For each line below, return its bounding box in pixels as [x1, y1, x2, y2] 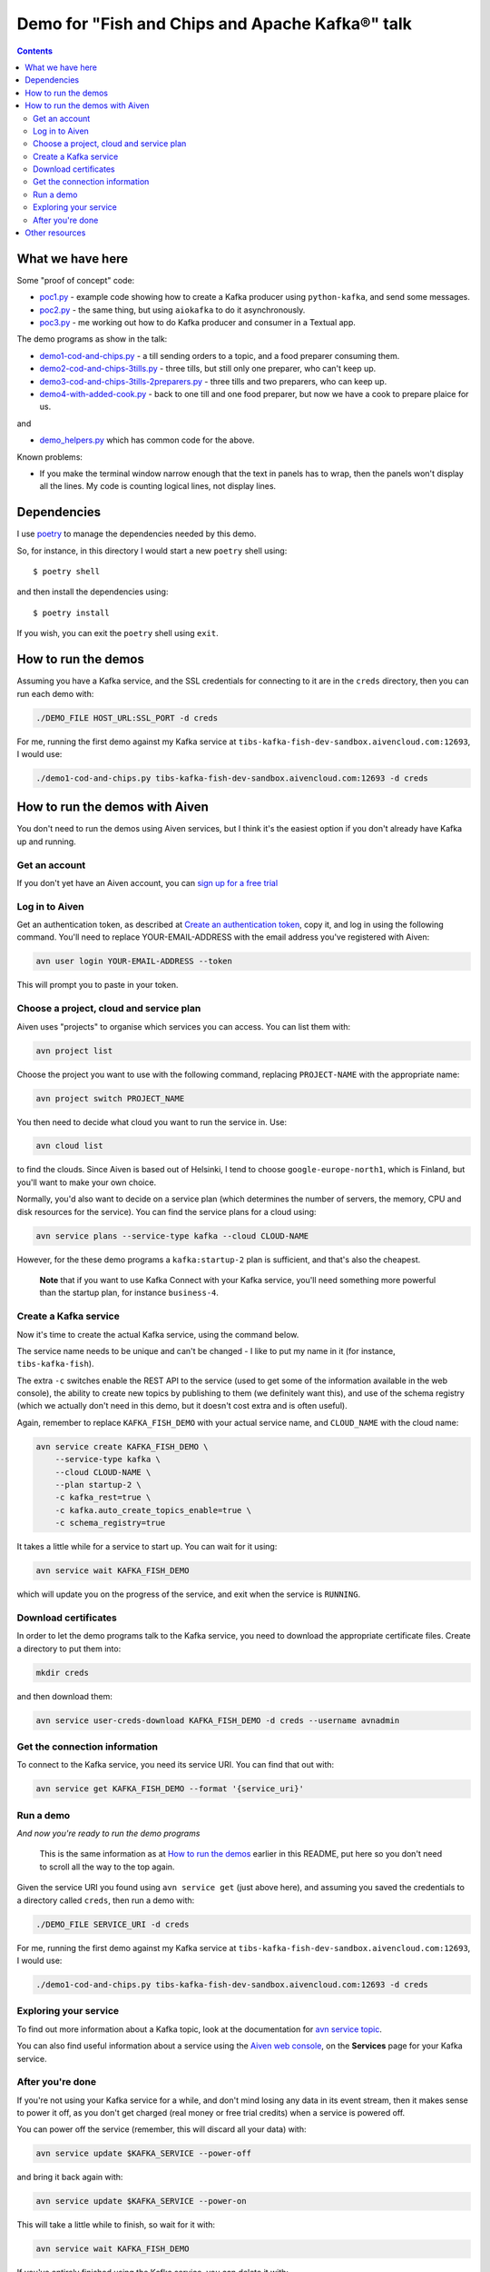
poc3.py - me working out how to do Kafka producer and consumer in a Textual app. [39, 317, 356, 328]
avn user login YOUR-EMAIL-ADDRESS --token [35, 956, 233, 967]
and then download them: [16, 1690, 113, 1701]
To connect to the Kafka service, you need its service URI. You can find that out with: [16, 1759, 335, 1770]
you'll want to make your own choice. [16, 1177, 157, 1188]
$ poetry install [33, 607, 110, 618]
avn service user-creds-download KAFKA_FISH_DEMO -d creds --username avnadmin [35, 1715, 400, 1726]
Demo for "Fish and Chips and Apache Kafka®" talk [16, 14, 413, 34]
